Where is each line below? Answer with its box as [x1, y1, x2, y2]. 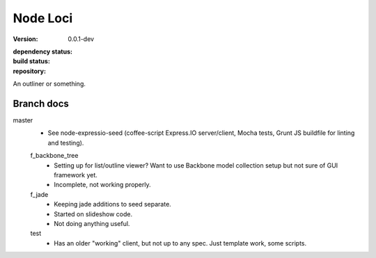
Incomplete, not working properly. [54, 181, 151, 189]
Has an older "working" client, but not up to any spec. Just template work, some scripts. [54, 239, 307, 247]
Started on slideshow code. [54, 209, 132, 218]
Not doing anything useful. [54, 219, 130, 227]
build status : [13, 57, 50, 65]
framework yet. [54, 170, 97, 179]
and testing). [47, 138, 84, 147]
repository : [13, 67, 47, 75]
